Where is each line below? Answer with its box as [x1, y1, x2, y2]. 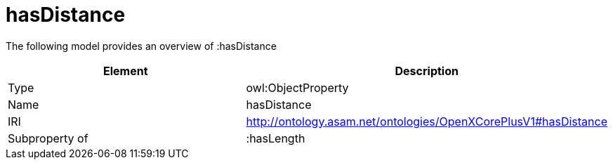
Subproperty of [8, 131, 88, 145]
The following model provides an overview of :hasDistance [6, 39, 277, 52]
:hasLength [246, 131, 305, 145]
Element [103, 63, 148, 78]
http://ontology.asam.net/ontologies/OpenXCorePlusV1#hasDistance [246, 114, 607, 128]
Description [395, 63, 459, 78]
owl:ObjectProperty [246, 80, 349, 95]
